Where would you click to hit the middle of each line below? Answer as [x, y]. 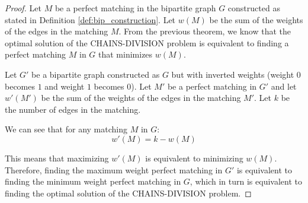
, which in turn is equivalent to [246, 181]
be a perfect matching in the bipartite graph [135, 8]
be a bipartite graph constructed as [96, 74]
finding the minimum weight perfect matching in [93, 181]
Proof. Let [23, 8]
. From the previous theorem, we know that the [205, 31]
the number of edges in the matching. [73, 109]
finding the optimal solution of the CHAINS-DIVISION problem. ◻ [128, 193]
